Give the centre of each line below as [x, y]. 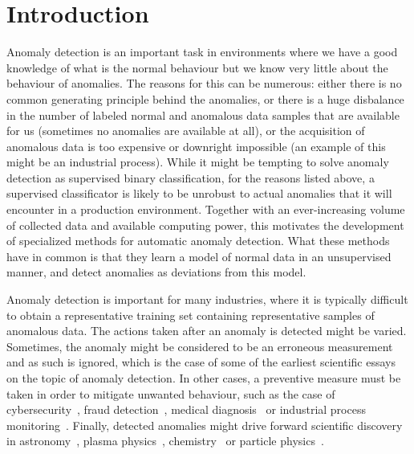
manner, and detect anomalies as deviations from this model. [156, 272]
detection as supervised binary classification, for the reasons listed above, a [191, 177]
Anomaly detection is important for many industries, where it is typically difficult [207, 299]
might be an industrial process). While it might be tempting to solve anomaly [198, 162]
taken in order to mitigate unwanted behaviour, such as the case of [171, 393]
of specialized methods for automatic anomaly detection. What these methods [198, 241]
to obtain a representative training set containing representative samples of [191, 315]
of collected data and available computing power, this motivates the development [205, 225]
